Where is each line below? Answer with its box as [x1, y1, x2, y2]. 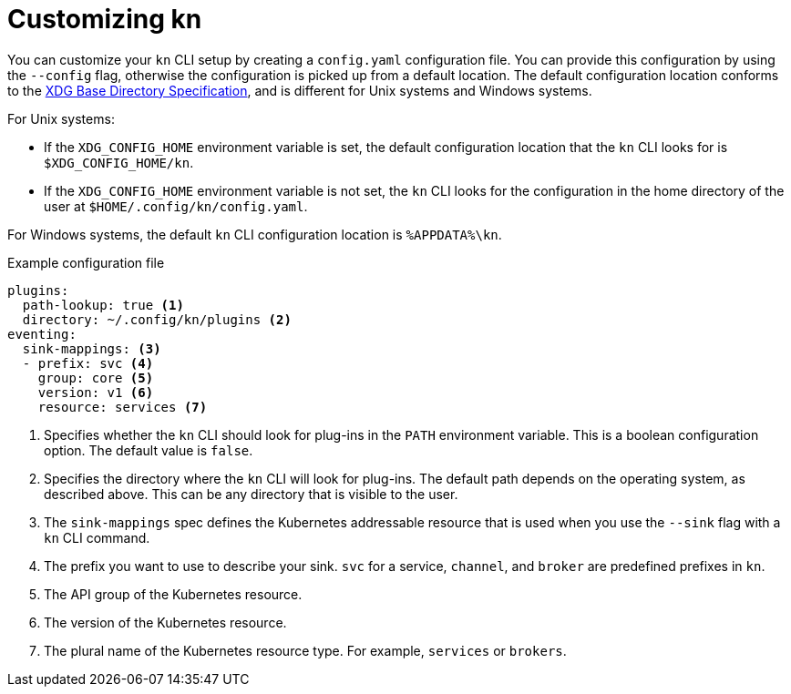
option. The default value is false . [44, 442, 253, 458]
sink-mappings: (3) [22, 341, 161, 356]
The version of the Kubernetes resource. [44, 614, 287, 630]
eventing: [7, 326, 77, 342]
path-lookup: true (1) [22, 297, 184, 312]
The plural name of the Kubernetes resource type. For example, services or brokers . [44, 642, 567, 658]
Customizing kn [7, 4, 202, 35]
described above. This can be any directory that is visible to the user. [44, 485, 458, 502]
